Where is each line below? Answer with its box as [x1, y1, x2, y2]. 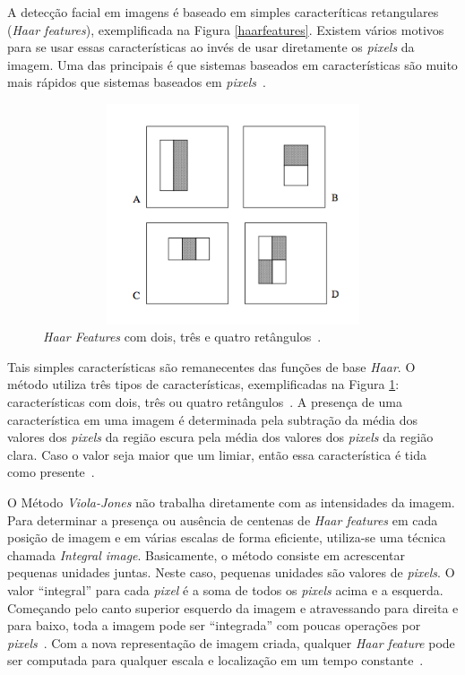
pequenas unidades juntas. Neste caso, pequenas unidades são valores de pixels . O [7, 563, 455, 582]
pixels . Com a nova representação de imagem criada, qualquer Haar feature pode [7, 633, 455, 652]
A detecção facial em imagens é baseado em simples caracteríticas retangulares [7, 3, 439, 21]
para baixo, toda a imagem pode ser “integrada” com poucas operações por [7, 616, 421, 635]
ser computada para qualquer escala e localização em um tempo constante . [7, 651, 424, 670]
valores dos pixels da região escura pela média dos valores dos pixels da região [7, 428, 434, 446]
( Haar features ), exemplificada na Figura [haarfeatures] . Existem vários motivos [7, 20, 444, 39]
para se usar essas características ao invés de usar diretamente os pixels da [7, 38, 415, 56]
